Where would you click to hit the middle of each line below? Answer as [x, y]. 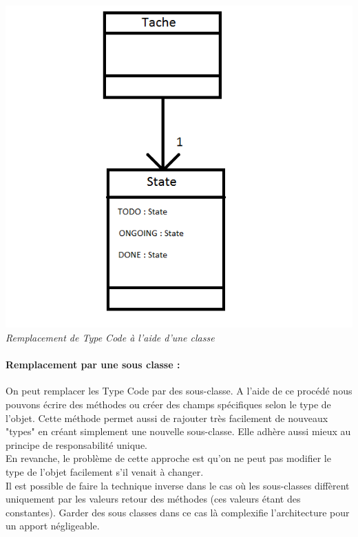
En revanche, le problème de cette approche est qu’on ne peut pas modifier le [168, 458]
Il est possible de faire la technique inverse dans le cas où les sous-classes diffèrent [178, 485]
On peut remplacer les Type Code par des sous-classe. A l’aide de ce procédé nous [179, 391]
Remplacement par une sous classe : [93, 365]
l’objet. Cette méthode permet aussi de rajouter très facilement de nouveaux [167, 418]
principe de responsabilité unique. [76, 444]
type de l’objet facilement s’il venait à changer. [105, 471]
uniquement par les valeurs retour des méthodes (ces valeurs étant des [153, 499]
